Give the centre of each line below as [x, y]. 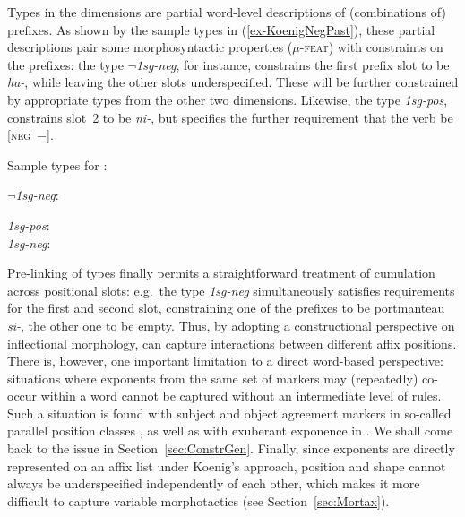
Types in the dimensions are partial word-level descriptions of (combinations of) [227, 12]
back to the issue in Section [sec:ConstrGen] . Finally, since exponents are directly [231, 448]
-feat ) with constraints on [371, 47]
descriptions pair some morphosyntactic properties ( [150, 47]
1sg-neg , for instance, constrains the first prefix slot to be [293, 64]
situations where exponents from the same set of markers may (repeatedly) [213, 378]
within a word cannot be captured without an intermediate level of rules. [241, 396]
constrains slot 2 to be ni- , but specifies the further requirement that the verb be [230, 117]
